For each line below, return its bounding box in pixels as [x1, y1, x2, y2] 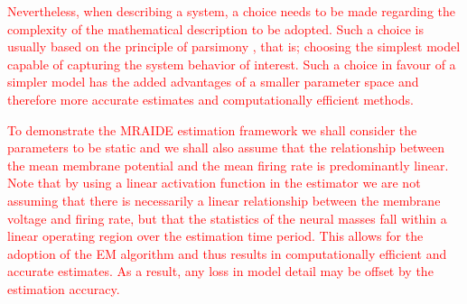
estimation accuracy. [7, 279, 120, 298]
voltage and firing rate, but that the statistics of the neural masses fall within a [7, 208, 447, 227]
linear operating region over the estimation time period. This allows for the [7, 226, 424, 245]
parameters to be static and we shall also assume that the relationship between [7, 138, 444, 157]
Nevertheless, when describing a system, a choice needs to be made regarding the [7, 2, 455, 20]
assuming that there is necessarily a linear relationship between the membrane [7, 190, 441, 209]
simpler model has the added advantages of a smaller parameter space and [7, 72, 419, 91]
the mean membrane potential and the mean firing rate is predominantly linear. [7, 155, 449, 174]
